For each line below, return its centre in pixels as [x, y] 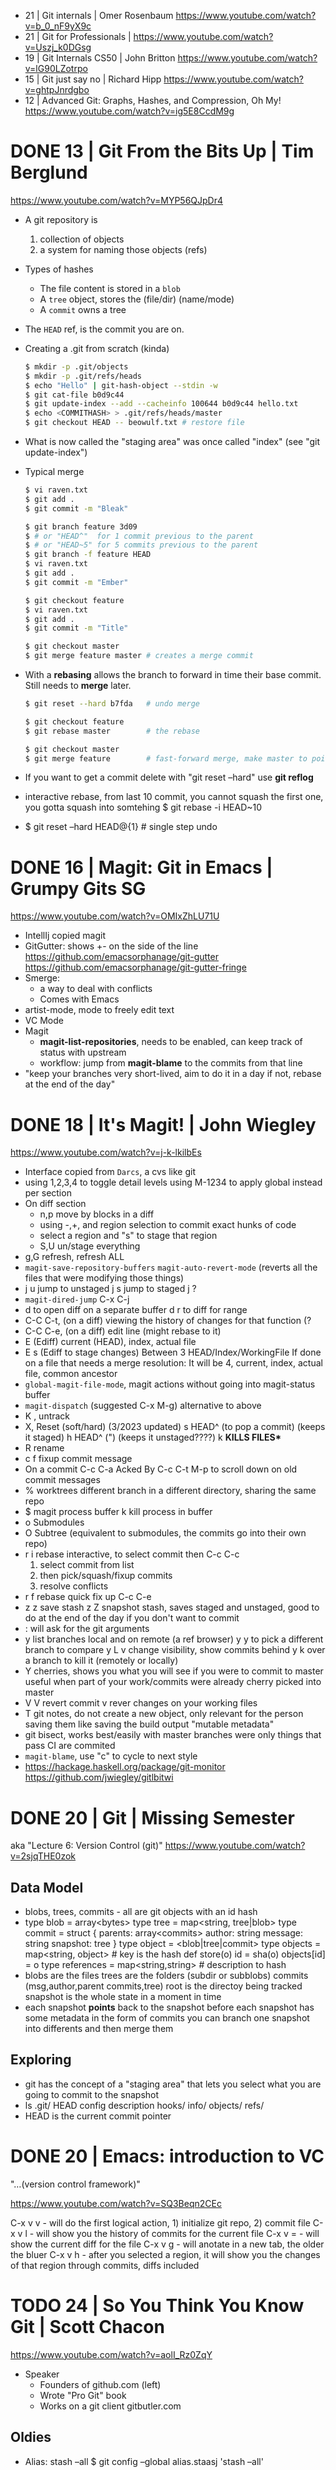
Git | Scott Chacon [87, 2327]
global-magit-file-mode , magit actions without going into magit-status [170, 1384]
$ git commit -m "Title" [76, 628]
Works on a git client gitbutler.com [110, 2406]
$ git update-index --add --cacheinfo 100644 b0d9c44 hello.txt [161, 404]
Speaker [42, 2374]
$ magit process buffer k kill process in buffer [118, 1512]
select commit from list [87, 1565]
